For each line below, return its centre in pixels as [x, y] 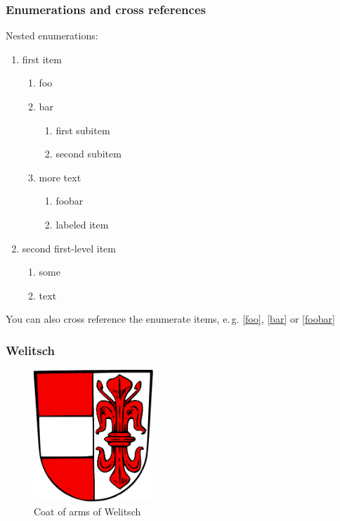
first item [42, 59]
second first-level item [69, 248]
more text [60, 177]
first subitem [83, 130]
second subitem [89, 154]
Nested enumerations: [52, 36]
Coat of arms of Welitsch [87, 511]
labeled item [82, 224]
